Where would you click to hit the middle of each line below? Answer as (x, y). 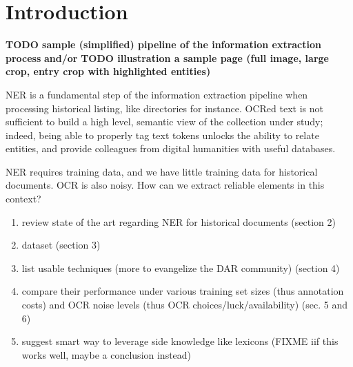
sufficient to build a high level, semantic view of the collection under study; (164, 122)
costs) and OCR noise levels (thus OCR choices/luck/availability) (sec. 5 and (185, 305)
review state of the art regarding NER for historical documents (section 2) (179, 221)
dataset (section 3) (61, 245)
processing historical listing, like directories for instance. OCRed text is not (164, 108)
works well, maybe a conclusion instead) (107, 354)
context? (23, 199)
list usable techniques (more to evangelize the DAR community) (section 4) (181, 268)
